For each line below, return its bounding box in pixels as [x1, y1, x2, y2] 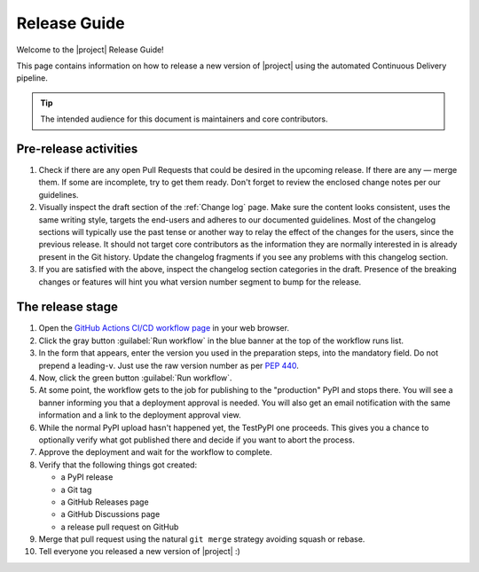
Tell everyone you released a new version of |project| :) [38, 546, 241, 557]
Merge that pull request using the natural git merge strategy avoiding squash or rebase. [38, 534, 365, 545]
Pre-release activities [16, 141, 138, 156]
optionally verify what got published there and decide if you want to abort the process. [38, 435, 355, 445]
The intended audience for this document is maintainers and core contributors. [40, 114, 328, 124]
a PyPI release [60, 472, 114, 482]
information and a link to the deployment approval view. [38, 410, 241, 420]
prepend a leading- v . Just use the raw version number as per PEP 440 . [38, 360, 299, 371]
